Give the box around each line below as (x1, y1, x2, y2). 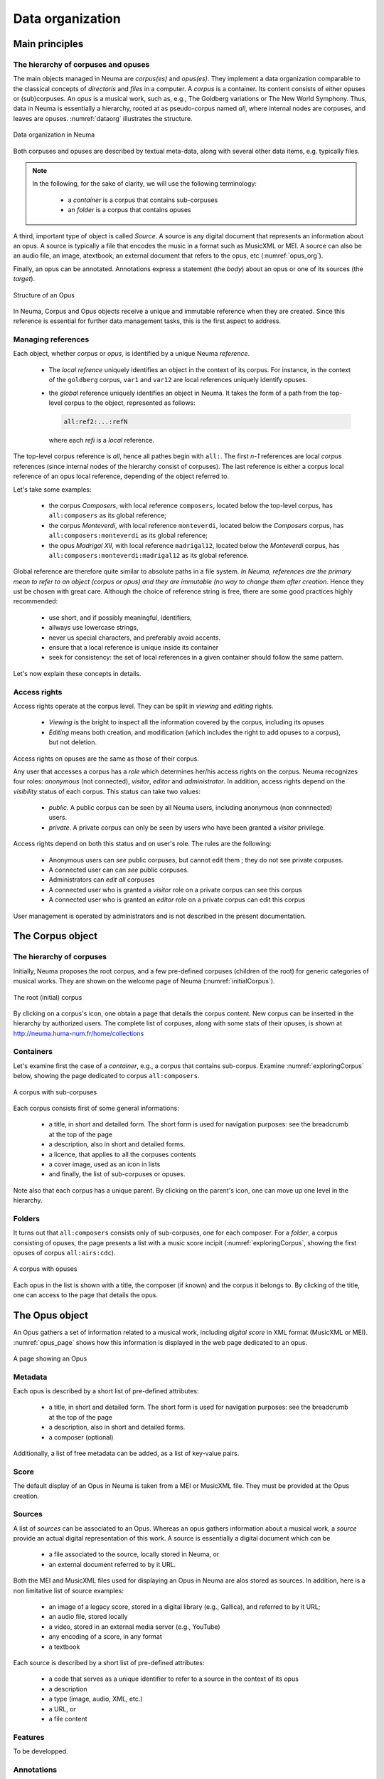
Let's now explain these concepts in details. (13, 669, 142, 677)
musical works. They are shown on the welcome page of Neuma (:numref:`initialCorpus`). (13, 977, 275, 986)
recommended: (13, 597, 58, 606)
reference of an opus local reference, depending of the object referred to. (13, 472, 229, 480)
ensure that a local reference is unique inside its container (48, 643, 219, 652)
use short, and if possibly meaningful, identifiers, (48, 613, 192, 622)
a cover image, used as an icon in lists (48, 1160, 161, 1168)
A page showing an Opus (13, 1354, 87, 1363)
